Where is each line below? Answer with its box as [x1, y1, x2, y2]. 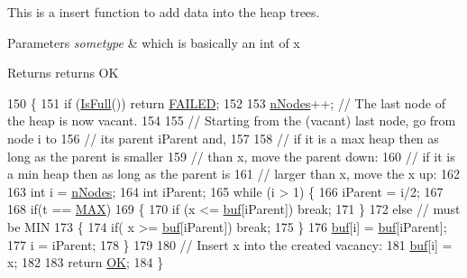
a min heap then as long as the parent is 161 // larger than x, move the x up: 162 [7, 164, 461, 183]
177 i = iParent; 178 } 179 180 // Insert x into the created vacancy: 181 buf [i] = [7, 235, 453, 254]
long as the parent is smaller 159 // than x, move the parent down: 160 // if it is [7, 146, 455, 165]
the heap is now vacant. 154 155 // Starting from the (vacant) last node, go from [7, 111, 456, 130]
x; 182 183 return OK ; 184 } [7, 253, 164, 272]
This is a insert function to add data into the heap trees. [7, 3, 320, 21]
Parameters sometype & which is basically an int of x [7, 32, 300, 51]
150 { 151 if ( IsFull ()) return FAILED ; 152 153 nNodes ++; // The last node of [7, 93, 445, 112]
